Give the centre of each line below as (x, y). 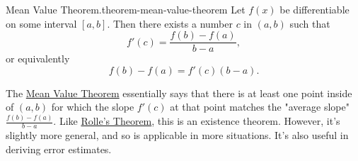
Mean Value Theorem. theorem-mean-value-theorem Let (126, 9)
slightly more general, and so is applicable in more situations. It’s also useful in (177, 135)
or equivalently (38, 59)
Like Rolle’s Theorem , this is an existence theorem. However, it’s (200, 121)
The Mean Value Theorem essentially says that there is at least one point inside (179, 93)
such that (310, 23)
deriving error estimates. (59, 149)
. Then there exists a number (170, 23)
